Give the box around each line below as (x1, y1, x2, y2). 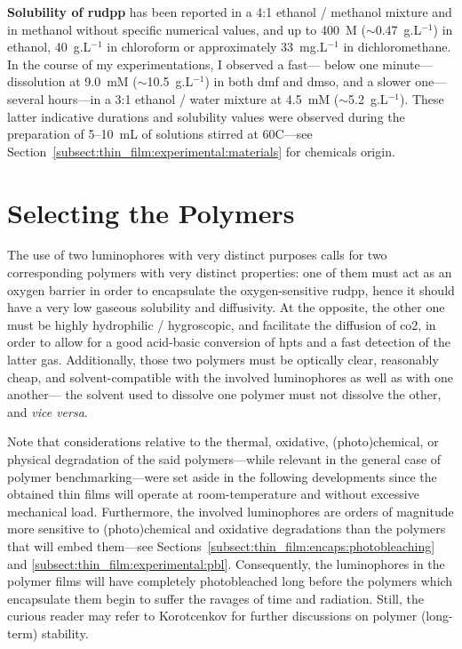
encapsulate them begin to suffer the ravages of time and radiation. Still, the (7, 589, 424, 607)
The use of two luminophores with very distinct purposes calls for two (7, 245, 387, 264)
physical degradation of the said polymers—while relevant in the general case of (7, 450, 442, 468)
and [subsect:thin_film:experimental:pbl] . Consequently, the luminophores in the (7, 554, 445, 573)
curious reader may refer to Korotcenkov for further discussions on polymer (7, 606, 418, 625)
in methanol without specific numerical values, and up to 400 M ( (7, 20, 366, 38)
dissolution (7, 72, 66, 91)
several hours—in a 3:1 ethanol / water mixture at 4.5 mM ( (7, 89, 339, 108)
